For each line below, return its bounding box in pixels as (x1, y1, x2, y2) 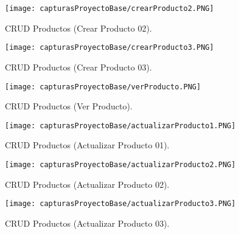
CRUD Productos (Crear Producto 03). (5, 60, 152, 73)
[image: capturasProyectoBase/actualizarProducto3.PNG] (5, 199, 236, 208)
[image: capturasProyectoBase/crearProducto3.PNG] (5, 43, 214, 52)
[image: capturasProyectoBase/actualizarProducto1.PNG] (5, 121, 236, 130)
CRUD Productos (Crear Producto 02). (5, 21, 152, 34)
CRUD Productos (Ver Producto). (5, 100, 133, 112)
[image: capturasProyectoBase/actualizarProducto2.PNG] (5, 160, 236, 169)
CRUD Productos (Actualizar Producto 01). (5, 139, 170, 151)
